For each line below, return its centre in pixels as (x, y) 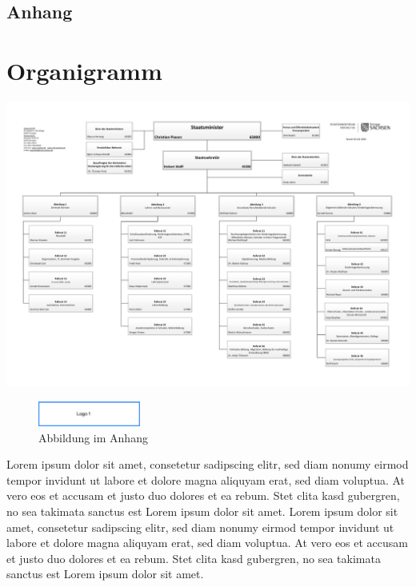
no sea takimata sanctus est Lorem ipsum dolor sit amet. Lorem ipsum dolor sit (202, 511)
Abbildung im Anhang (93, 437)
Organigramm (84, 70)
